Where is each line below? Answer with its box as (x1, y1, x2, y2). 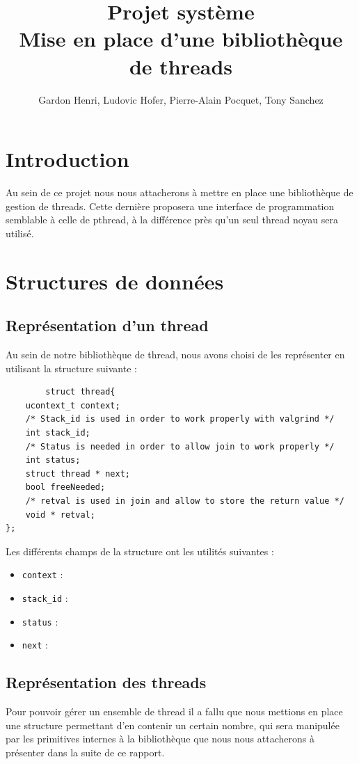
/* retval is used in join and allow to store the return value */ (25, 495, 344, 506)
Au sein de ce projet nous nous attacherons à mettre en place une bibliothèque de (6, 185, 353, 200)
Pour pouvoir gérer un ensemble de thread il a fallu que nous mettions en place (6, 704, 343, 719)
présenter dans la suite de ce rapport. (6, 745, 165, 759)
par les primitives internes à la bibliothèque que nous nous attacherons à (6, 731, 314, 746)
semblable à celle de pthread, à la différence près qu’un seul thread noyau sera (6, 212, 339, 227)
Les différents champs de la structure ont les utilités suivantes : (6, 543, 274, 558)
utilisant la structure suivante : (6, 360, 137, 375)
